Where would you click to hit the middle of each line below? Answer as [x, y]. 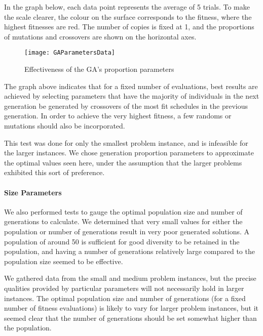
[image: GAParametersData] [70, 53]
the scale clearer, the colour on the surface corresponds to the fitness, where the [128, 16]
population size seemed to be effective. [64, 261]
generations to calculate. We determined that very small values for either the [123, 221]
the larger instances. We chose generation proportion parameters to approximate [129, 153]
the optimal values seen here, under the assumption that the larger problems [123, 162]
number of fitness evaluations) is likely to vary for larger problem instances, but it [131, 308]
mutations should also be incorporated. [65, 125]
